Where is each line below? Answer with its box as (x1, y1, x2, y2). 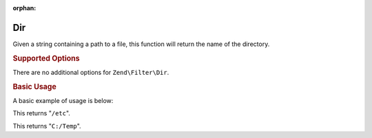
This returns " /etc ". (12, 109, 70, 117)
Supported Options (12, 54, 80, 63)
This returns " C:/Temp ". (12, 122, 82, 130)
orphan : (12, 4, 37, 12)
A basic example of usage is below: (12, 97, 114, 104)
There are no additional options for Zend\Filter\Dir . (12, 68, 169, 76)
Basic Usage (12, 82, 56, 91)
